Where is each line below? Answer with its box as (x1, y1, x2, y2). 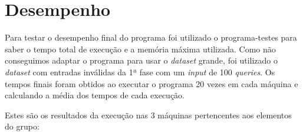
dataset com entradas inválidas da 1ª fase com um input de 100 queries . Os (5, 65, 275, 78)
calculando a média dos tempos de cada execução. (5, 89, 185, 101)
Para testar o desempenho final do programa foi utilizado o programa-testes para (5, 31, 297, 44)
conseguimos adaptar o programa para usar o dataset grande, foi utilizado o (5, 54, 278, 67)
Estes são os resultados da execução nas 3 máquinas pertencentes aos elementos (5, 108, 292, 121)
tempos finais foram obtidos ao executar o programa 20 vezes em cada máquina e (5, 77, 298, 89)
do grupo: (5, 120, 39, 132)
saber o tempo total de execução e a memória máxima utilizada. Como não (5, 42, 276, 55)
